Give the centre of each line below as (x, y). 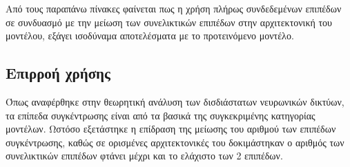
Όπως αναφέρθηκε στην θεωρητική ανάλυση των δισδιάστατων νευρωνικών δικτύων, (175, 101)
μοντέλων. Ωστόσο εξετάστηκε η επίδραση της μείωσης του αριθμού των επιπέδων (171, 129)
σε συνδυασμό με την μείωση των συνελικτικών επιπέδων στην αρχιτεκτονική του (169, 22)
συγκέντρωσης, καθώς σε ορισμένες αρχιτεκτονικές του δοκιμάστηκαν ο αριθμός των (175, 142)
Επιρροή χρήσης (58, 73)
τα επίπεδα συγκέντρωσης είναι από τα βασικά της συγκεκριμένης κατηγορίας (161, 115)
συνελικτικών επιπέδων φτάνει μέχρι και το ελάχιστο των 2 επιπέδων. (144, 156)
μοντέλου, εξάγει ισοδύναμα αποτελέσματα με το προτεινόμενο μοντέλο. (150, 36)
